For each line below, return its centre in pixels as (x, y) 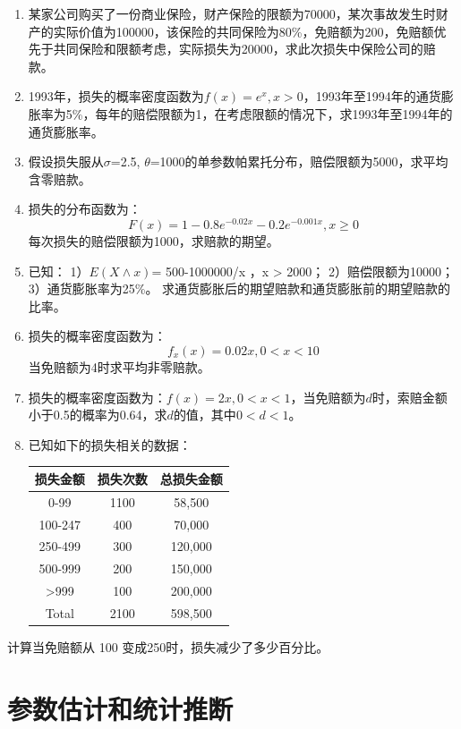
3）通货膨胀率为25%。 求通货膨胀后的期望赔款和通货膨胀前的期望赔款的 (239, 288)
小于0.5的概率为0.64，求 (98, 415)
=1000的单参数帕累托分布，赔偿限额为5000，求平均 (299, 161)
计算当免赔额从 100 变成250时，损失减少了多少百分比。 (168, 647)
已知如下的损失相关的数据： (110, 444)
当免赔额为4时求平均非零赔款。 (119, 366)
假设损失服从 (66, 161)
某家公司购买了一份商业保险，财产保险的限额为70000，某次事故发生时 (232, 13)
